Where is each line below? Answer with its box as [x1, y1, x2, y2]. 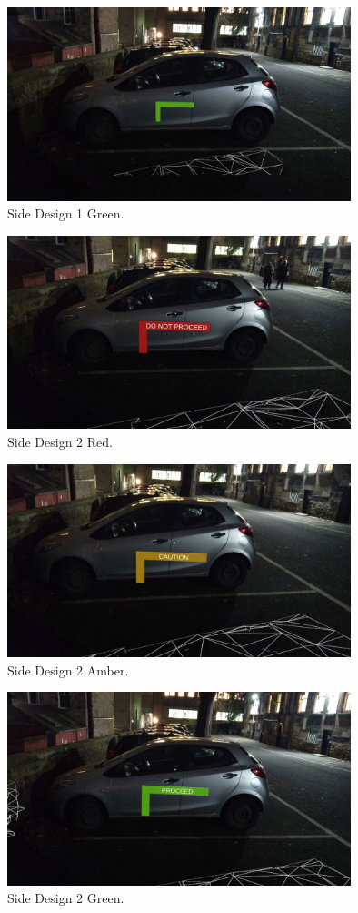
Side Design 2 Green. [7, 888, 124, 908]
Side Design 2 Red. [7, 431, 113, 451]
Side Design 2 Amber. [7, 660, 129, 679]
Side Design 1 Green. [7, 204, 124, 223]
